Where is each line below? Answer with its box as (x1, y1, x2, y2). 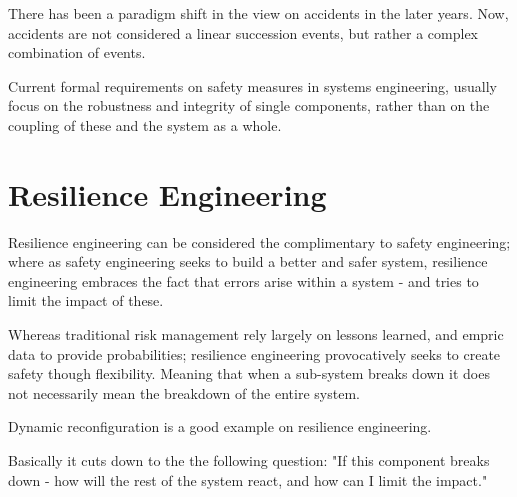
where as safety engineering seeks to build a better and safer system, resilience (8, 251, 488, 272)
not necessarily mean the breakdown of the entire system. (8, 382, 360, 403)
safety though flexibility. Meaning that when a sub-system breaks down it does (8, 363, 490, 384)
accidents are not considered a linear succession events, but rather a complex (8, 22, 478, 43)
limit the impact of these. (8, 290, 164, 311)
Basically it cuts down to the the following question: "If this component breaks (8, 450, 490, 471)
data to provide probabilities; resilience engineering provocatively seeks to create (8, 343, 501, 364)
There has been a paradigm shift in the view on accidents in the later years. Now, (8, 3, 509, 23)
